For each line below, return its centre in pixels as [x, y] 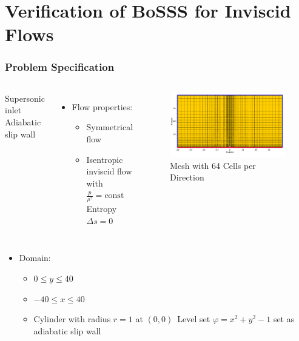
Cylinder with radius [72, 319]
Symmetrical [110, 127]
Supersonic [25, 98]
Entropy [102, 209]
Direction [187, 177]
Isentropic [105, 159]
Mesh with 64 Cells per [213, 165]
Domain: [35, 258]
